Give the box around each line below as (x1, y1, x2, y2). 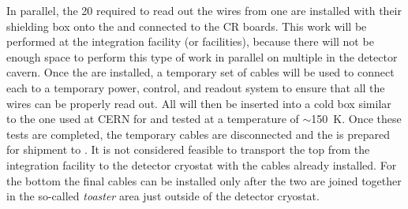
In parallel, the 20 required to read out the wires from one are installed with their (6, 2, 402, 18)
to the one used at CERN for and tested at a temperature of (6, 110, 299, 127)
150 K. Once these (311, 110, 402, 127)
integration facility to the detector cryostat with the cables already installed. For (6, 156, 397, 173)
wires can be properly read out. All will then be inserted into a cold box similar (6, 95, 391, 111)
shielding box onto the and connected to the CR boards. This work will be (6, 17, 367, 34)
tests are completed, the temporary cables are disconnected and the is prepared (6, 125, 390, 142)
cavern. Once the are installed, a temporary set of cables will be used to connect (6, 64, 395, 80)
